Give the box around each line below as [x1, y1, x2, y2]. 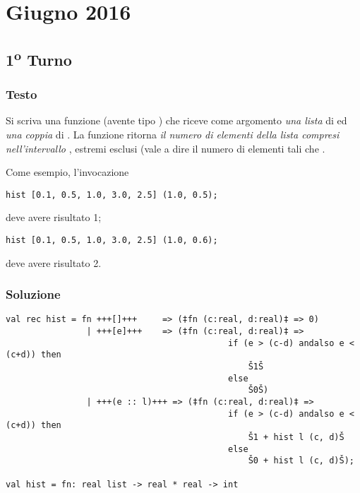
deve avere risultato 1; [6, 210, 102, 225]
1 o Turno [6, 45, 72, 70]
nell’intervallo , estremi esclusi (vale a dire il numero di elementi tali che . [6, 141, 325, 155]
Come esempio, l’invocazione [6, 165, 129, 179]
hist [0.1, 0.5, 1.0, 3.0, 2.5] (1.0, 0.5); [6, 189, 218, 200]
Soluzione [6, 285, 61, 303]
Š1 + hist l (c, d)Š [248, 432, 344, 443]
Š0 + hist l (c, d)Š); [248, 456, 354, 466]
